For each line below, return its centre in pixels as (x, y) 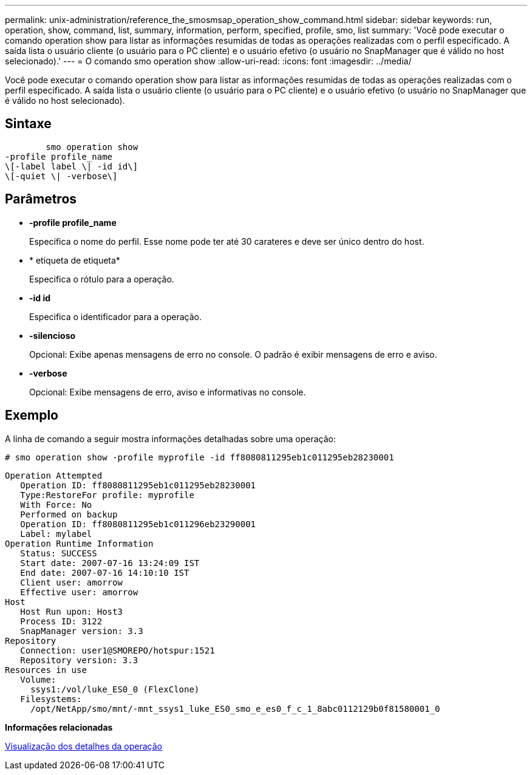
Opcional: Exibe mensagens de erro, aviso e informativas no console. (168, 392)
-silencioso (53, 335)
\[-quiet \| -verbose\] (61, 176)
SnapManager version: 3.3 (82, 631)
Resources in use (46, 670)
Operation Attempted (54, 475)
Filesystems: (51, 699)
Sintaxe (28, 124)
